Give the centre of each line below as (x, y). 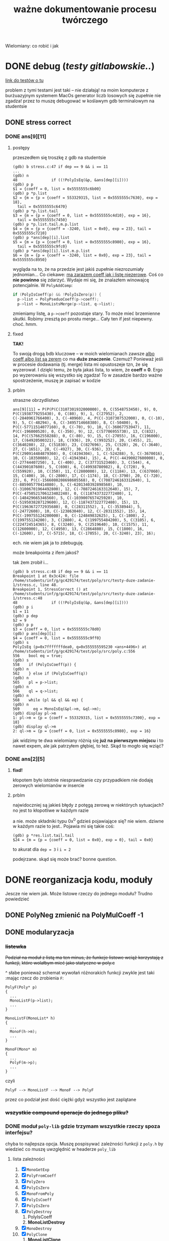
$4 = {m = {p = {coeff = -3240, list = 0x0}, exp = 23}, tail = (82, 229)
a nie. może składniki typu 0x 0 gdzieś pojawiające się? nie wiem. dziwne (88, 820)
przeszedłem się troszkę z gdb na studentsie (59, 157)
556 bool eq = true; (38, 656)
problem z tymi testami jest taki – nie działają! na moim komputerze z (77, 90)
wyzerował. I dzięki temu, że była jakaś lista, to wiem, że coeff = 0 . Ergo (88, 370)
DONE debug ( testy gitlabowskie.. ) (80, 66)
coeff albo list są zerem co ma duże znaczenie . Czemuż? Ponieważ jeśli (88, 359)
